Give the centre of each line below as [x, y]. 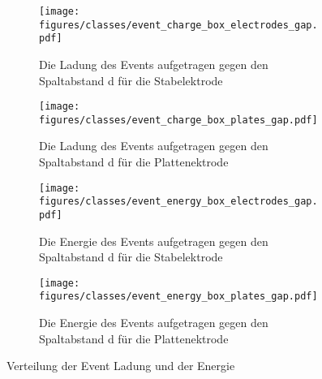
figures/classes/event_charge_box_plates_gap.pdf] [178, 120]
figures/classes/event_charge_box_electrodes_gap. [178, 25]
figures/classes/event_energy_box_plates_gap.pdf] [178, 297]
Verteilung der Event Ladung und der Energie [121, 366]
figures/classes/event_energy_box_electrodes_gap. [178, 202]
